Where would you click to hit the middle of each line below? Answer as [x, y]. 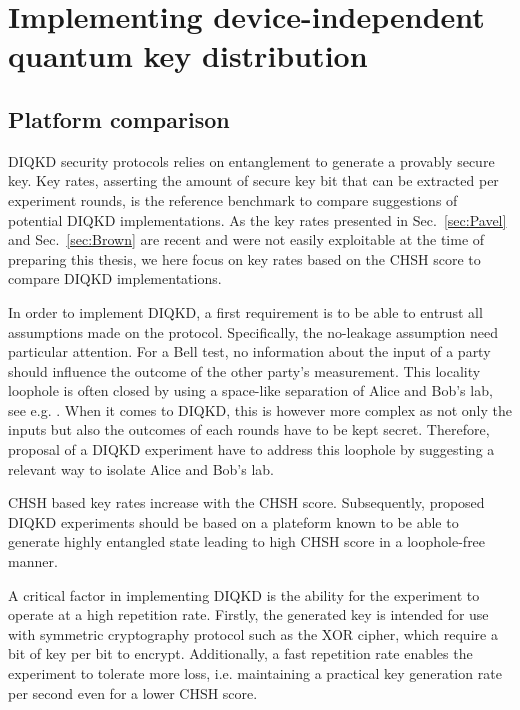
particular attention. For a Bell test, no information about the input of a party [249, 351]
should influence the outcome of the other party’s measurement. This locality [244, 370]
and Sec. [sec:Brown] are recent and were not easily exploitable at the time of [246, 239]
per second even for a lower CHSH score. [133, 692]
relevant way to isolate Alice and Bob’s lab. [141, 468]
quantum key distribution [188, 55]
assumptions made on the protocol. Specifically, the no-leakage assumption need [253, 331]
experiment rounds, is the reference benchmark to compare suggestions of [233, 199]
